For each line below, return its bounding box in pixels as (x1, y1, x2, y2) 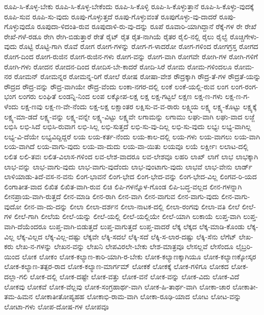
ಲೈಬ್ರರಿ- (235, 241, 253, 252)
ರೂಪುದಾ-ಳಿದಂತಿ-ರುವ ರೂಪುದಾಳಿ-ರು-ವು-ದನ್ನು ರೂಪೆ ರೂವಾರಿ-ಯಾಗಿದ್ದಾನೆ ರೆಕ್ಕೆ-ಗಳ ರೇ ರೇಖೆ (37, 21, 257, 32)
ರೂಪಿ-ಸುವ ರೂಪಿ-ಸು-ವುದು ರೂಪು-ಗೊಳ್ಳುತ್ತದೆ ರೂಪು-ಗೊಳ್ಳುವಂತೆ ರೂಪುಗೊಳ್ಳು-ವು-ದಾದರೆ (4, 11, 217, 21)
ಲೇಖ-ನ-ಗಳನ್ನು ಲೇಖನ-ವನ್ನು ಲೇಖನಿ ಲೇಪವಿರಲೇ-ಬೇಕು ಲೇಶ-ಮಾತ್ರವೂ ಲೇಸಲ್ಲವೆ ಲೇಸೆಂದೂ (15, 241, 233, 252)
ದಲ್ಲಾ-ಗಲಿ (4, 271, 28, 282)
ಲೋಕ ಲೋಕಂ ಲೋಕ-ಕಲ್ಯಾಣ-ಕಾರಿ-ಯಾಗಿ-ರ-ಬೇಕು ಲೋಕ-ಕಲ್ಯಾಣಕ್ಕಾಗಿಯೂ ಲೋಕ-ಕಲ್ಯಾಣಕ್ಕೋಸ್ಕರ (21, 251, 256, 261)
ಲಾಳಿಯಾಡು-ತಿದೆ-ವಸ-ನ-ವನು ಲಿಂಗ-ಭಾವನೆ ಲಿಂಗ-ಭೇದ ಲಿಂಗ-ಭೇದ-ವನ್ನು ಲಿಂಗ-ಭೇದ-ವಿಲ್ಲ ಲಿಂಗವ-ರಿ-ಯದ (4, 171, 257, 182)
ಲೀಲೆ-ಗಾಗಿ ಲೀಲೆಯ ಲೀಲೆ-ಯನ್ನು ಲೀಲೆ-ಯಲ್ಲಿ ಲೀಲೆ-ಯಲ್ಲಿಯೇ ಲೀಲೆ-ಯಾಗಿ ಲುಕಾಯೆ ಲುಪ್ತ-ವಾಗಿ (14, 211, 241, 222)
